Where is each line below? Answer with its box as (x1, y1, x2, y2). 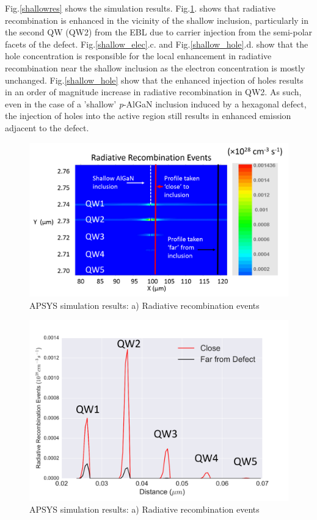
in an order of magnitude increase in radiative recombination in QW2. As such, (5, 85, 302, 98)
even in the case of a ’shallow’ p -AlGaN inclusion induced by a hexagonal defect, (5, 97, 307, 110)
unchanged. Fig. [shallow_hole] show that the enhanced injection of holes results (5, 73, 304, 86)
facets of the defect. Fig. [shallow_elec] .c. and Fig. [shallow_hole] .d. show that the (5, 37, 308, 50)
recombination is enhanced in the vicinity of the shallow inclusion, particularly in (5, 13, 309, 26)
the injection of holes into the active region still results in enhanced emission (5, 109, 291, 122)
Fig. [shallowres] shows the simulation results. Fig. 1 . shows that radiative (5, 2, 276, 14)
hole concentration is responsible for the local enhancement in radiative (5, 49, 272, 62)
